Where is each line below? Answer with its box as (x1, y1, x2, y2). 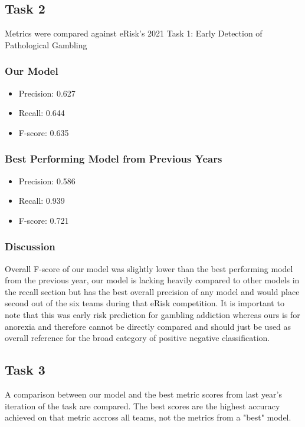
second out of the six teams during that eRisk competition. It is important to (5, 297, 284, 309)
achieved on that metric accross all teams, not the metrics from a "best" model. (5, 411, 291, 423)
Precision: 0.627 (18, 87, 76, 99)
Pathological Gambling (5, 38, 87, 51)
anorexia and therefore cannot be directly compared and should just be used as (5, 320, 291, 332)
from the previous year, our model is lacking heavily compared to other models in (5, 274, 300, 286)
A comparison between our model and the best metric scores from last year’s (5, 388, 283, 400)
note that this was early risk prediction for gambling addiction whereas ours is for (5, 308, 300, 320)
